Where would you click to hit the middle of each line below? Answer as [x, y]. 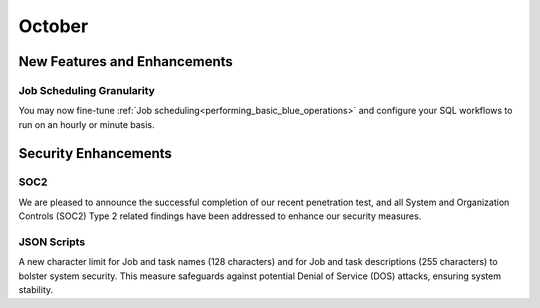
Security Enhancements [95, 153]
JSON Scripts [52, 242]
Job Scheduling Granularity [86, 90]
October [53, 26]
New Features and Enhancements [126, 61]
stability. [36, 290]
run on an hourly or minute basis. [86, 124]
